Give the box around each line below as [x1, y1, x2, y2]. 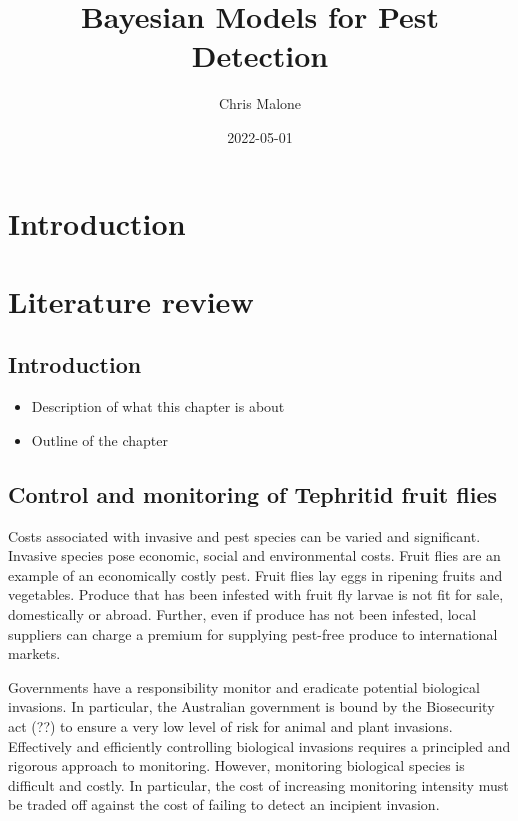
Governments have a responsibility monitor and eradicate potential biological [8, 676, 480, 697]
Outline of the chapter [31, 429, 168, 450]
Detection [191, 35, 329, 76]
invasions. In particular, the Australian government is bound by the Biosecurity [8, 696, 495, 717]
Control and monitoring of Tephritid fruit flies [8, 478, 497, 509]
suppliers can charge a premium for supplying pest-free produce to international [8, 623, 498, 644]
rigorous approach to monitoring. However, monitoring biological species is [8, 755, 465, 776]
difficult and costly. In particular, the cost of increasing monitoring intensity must [8, 774, 509, 795]
